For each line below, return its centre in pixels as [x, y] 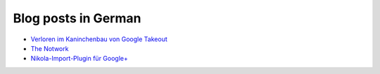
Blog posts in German [77, 18]
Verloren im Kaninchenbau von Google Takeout [99, 39]
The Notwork [50, 48]
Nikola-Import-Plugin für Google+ [79, 59]
